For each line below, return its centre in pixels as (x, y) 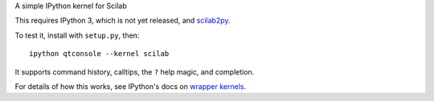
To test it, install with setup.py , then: (77, 35)
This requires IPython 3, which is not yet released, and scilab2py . (123, 21)
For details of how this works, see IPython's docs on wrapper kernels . (131, 86)
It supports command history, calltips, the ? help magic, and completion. (135, 71)
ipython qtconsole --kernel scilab (99, 54)
